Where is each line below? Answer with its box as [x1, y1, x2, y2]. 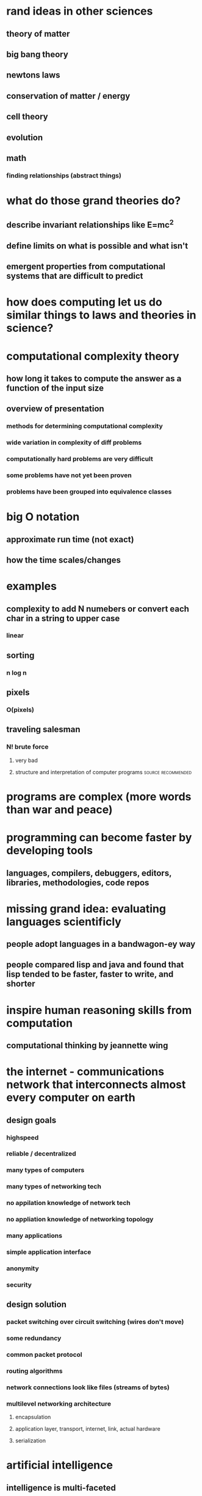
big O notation [6, 510, 80, 524]
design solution [6, 1300, 67, 1310]
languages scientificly [6, 915, 122, 929]
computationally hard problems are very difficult [6, 455, 154, 463]
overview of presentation [6, 404, 105, 414]
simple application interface [6, 1248, 92, 1256]
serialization [15, 1437, 46, 1444]
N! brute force [6, 743, 49, 751]
